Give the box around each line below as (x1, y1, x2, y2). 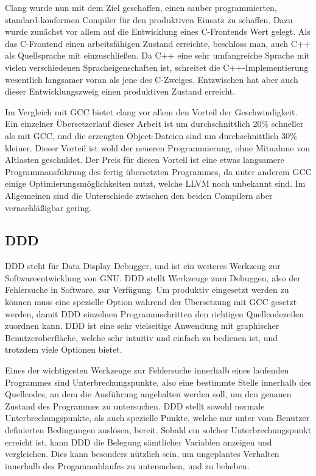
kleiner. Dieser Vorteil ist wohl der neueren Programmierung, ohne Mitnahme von (5, 141, 310, 154)
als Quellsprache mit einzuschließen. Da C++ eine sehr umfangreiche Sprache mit (5, 49, 310, 62)
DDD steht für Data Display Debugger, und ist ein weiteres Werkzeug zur (5, 259, 281, 272)
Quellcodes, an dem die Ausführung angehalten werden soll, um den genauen (5, 388, 292, 400)
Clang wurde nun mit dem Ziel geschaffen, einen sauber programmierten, (5, 1, 277, 13)
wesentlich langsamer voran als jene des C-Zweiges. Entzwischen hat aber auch (5, 73, 298, 85)
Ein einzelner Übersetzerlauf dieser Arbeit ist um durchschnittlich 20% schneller (5, 117, 304, 130)
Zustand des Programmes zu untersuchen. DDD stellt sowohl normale (5, 399, 265, 412)
